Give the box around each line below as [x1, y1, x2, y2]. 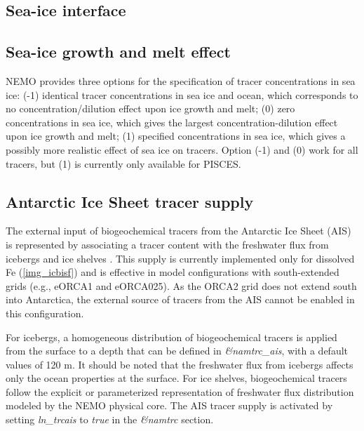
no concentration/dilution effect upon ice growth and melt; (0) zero [6, 101, 295, 116]
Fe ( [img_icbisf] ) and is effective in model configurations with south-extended [6, 265, 339, 279]
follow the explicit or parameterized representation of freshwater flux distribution [6, 384, 354, 399]
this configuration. [6, 305, 84, 320]
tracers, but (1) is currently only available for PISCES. [6, 156, 241, 171]
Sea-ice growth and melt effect [6, 41, 231, 62]
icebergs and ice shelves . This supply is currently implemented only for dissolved [6, 251, 355, 265]
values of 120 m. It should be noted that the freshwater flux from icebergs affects [6, 357, 353, 371]
